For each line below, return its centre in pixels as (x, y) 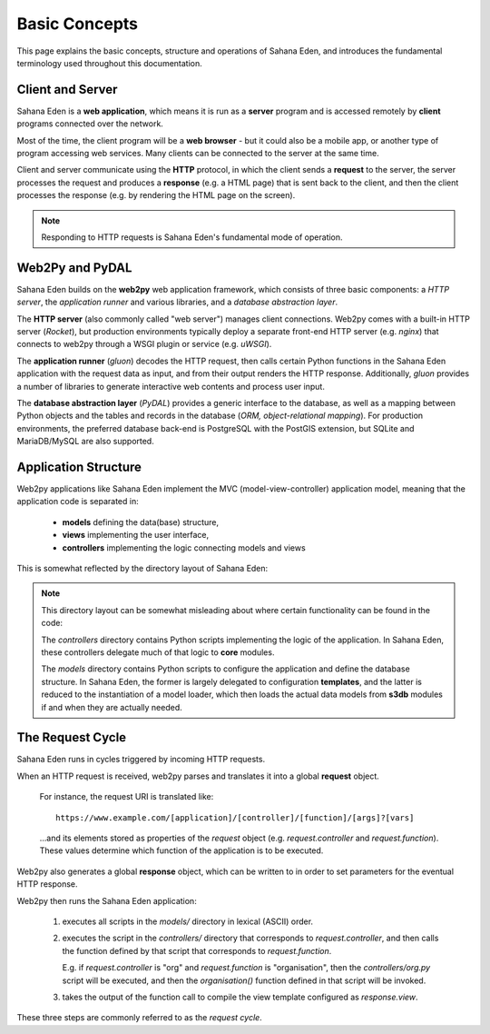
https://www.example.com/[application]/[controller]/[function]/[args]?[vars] (235, 817)
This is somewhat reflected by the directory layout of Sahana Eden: (142, 569)
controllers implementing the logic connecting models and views (184, 547)
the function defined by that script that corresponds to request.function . (197, 950)
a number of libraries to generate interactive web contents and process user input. (171, 386)
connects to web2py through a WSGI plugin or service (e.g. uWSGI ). (144, 344)
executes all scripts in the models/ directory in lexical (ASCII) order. (187, 921)
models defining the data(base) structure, (141, 522)
